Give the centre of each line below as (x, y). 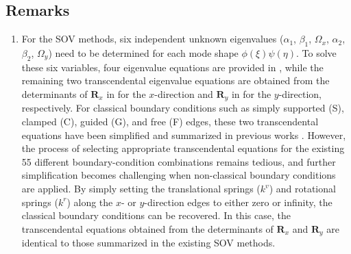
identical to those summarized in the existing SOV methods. (148, 243)
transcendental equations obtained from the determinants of (147, 228)
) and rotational (302, 188)
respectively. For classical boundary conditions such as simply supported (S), (183, 108)
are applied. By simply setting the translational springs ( (141, 188)
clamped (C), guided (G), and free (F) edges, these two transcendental (170, 122)
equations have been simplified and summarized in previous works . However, (184, 135)
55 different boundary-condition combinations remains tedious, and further (179, 161)
